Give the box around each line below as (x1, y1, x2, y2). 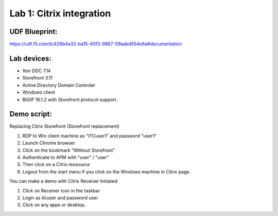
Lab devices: (9, 54, 51, 63)
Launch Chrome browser (22, 140, 75, 146)
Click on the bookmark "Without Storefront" (22, 147, 115, 153)
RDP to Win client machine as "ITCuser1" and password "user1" (22, 132, 157, 139)
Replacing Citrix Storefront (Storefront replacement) (9, 123, 120, 129)
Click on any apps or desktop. (22, 202, 86, 208)
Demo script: (9, 110, 53, 119)
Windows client (22, 89, 55, 95)
